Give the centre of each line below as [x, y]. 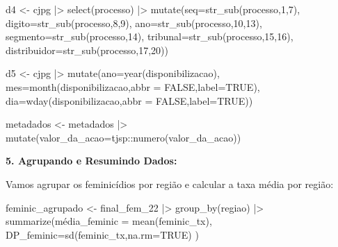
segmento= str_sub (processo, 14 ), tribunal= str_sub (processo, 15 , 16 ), [150, 36]
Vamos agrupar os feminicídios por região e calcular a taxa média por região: [170, 184]
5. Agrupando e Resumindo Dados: [91, 161]
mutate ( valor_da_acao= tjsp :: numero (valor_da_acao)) [123, 137]
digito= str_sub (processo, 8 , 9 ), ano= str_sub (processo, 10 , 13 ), [134, 23]
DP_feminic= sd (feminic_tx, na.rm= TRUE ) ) [102, 234]
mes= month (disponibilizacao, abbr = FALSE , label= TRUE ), [133, 86]
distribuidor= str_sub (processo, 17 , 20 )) [87, 50]
